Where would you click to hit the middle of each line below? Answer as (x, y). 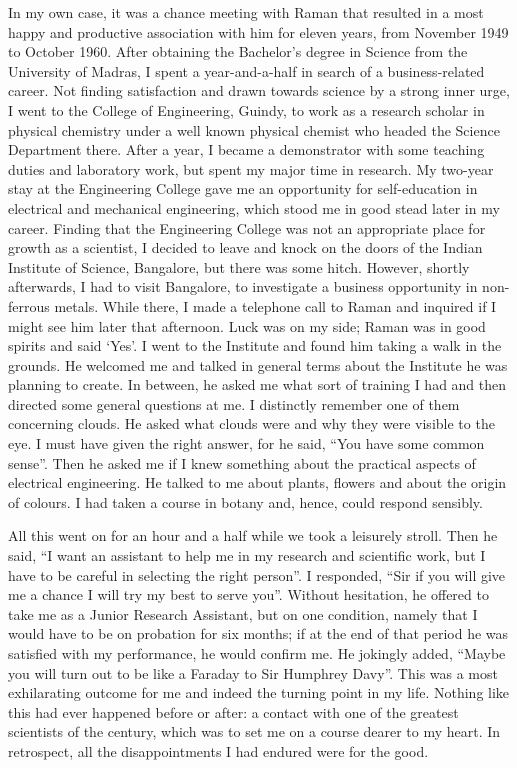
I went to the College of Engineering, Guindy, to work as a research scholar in (246, 109)
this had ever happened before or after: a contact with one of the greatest (233, 711)
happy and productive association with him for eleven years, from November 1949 (258, 31)
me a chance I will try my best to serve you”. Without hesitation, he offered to (248, 594)
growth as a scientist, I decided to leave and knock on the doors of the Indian (245, 247)
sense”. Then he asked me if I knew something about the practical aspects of (242, 462)
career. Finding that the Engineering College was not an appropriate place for (247, 227)
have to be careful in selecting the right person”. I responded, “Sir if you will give (257, 574)
